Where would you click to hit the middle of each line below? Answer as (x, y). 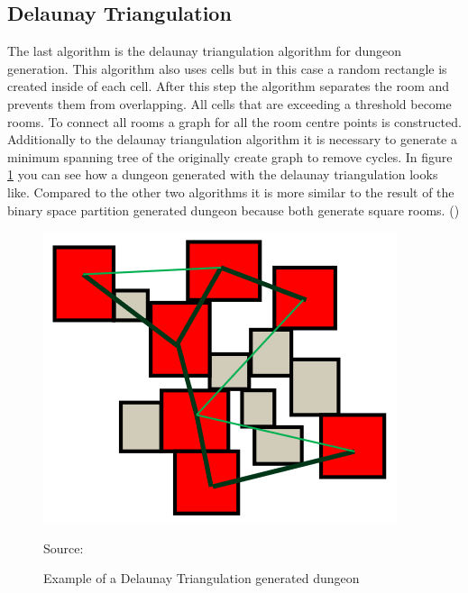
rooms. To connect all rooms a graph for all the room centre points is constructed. (234, 121)
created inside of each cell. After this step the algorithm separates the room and (229, 86)
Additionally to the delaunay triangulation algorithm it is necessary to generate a (232, 139)
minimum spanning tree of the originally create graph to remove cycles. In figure (230, 156)
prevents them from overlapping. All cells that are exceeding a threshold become (229, 103)
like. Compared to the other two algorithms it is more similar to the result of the (231, 192)
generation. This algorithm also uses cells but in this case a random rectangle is (227, 68)
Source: (64, 547)
